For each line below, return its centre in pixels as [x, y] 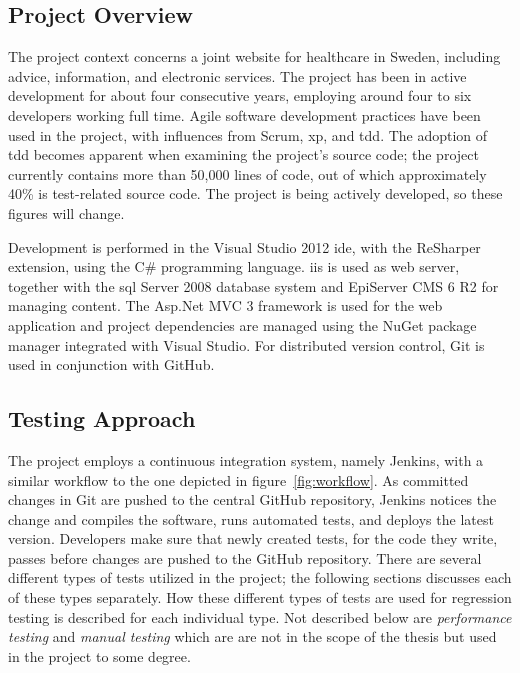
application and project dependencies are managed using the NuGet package [242, 324]
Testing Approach [102, 418]
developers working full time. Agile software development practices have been [244, 114]
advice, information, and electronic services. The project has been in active [237, 75]
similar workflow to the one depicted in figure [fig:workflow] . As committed [238, 479]
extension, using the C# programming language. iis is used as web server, [234, 266]
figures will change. [66, 212]
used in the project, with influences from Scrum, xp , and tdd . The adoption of [248, 134]
